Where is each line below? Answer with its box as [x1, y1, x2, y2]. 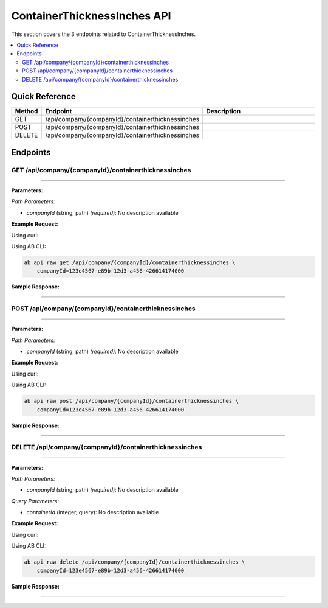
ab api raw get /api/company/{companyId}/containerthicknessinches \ [24, 259, 236, 266]
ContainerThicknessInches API [11, 9, 171, 23]
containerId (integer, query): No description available [26, 509, 159, 516]
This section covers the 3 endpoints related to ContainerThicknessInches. [11, 30, 196, 38]
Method [15, 107, 38, 116]
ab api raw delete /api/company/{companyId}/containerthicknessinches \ [24, 559, 245, 565]
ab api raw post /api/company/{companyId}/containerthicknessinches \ [24, 397, 239, 405]
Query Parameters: [11, 497, 59, 505]
